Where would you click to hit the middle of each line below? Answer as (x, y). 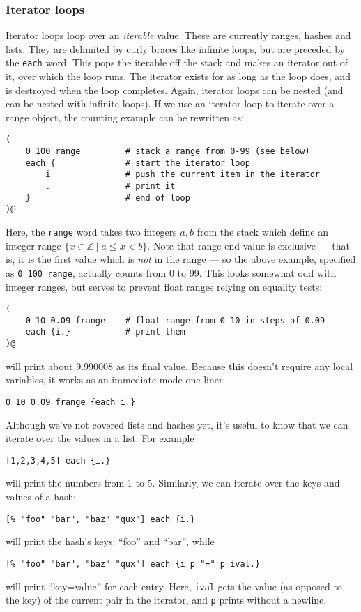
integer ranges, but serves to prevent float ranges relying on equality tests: (164, 286)
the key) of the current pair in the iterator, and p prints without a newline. (166, 600)
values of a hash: (41, 497)
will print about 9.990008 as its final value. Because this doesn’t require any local (179, 366)
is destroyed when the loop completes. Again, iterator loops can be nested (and (175, 90)
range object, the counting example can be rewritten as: (125, 117)
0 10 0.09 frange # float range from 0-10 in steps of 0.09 (175, 320)
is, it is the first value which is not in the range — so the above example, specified (181, 259)
